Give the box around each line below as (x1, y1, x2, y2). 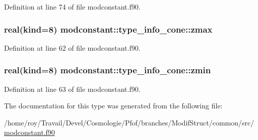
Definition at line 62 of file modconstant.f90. (4, 42, 141, 53)
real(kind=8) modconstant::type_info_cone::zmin (4, 64, 211, 76)
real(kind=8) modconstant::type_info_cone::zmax (4, 23, 213, 35)
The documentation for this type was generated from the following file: (4, 100, 223, 111)
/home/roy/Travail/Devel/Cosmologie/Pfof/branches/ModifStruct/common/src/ (4, 117, 254, 127)
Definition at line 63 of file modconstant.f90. (4, 83, 141, 94)
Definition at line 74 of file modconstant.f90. (4, 2, 141, 12)
